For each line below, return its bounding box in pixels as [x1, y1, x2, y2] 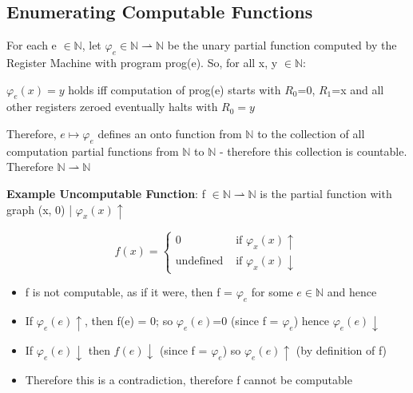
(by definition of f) [296, 341, 387, 358]
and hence [327, 284, 377, 300]
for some [251, 284, 293, 300]
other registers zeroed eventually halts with [6, 98, 218, 115]
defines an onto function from [97, 125, 242, 141]
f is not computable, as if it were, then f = [25, 284, 232, 300]
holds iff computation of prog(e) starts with [68, 81, 281, 97]
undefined [175, 255, 224, 267]
